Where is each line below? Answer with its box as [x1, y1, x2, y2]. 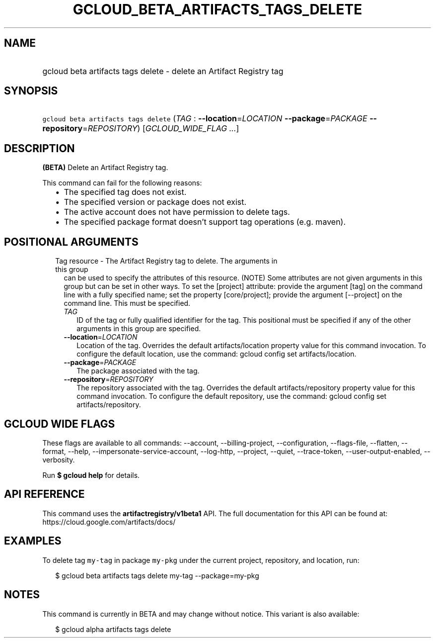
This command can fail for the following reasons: [42, 179, 202, 187]
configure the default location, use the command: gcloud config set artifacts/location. [76, 350, 357, 359]
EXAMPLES [4, 535, 62, 548]
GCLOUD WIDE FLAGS [4, 417, 115, 430]
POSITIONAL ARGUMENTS [4, 235, 139, 248]
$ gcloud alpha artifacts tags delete [55, 625, 171, 634]
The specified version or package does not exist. [64, 197, 247, 207]
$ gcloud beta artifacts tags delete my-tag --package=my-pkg [55, 571, 259, 580]
